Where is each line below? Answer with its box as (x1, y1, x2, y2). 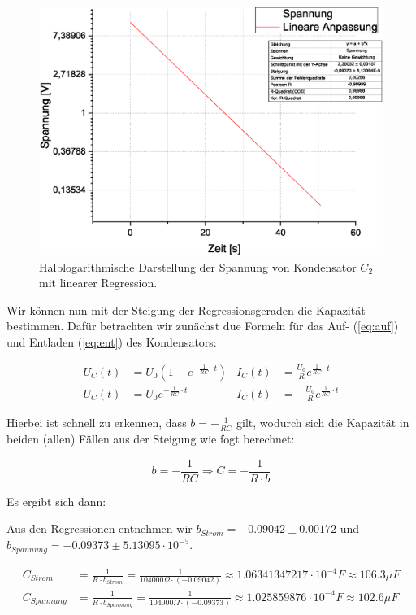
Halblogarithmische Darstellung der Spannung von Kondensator (39, 258, 357, 275)
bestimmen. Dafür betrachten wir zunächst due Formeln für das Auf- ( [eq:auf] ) (6, 317, 399, 334)
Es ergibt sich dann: (6, 492, 106, 509)
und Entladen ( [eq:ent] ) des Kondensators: (6, 333, 217, 350)
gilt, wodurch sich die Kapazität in (236, 414, 409, 431)
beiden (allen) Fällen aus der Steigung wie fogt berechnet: (6, 430, 295, 447)
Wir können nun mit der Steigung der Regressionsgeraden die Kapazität (6, 301, 366, 318)
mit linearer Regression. (39, 274, 158, 291)
